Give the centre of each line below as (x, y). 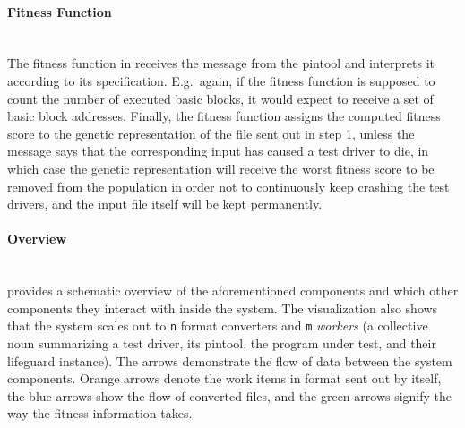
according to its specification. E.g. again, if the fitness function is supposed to (221, 80)
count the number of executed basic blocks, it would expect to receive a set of (220, 98)
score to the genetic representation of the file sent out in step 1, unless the (211, 133)
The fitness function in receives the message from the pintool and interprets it (221, 63)
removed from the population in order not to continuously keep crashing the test (228, 186)
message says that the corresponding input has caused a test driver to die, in (218, 151)
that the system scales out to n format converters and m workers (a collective (218, 325)
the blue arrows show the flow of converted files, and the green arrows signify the (230, 395)
